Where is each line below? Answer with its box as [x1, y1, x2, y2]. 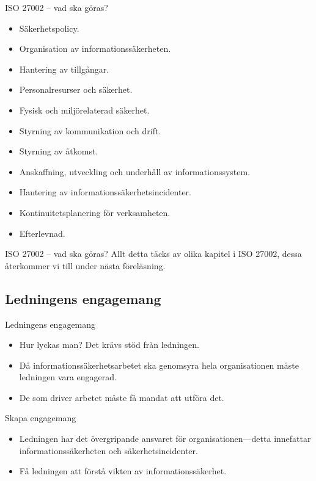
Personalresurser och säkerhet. [19, 83, 133, 96]
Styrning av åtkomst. [19, 145, 98, 157]
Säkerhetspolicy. [19, 21, 79, 34]
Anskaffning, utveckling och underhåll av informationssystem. [19, 165, 251, 178]
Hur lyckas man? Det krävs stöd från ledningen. [19, 338, 199, 351]
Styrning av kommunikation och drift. [19, 124, 161, 137]
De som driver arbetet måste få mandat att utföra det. [19, 391, 224, 403]
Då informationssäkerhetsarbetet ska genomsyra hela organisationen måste [19, 358, 299, 371]
